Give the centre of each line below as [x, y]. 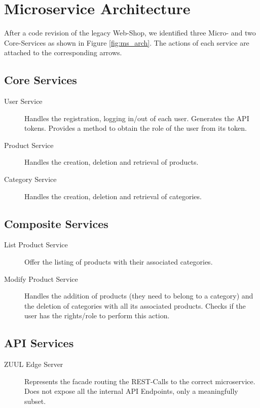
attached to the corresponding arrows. [63, 52]
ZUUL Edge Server [34, 364]
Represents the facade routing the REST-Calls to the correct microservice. [140, 381]
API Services [39, 343]
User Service [23, 101]
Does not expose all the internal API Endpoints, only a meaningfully [131, 391]
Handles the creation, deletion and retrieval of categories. [113, 196]
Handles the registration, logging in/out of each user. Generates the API [137, 118]
